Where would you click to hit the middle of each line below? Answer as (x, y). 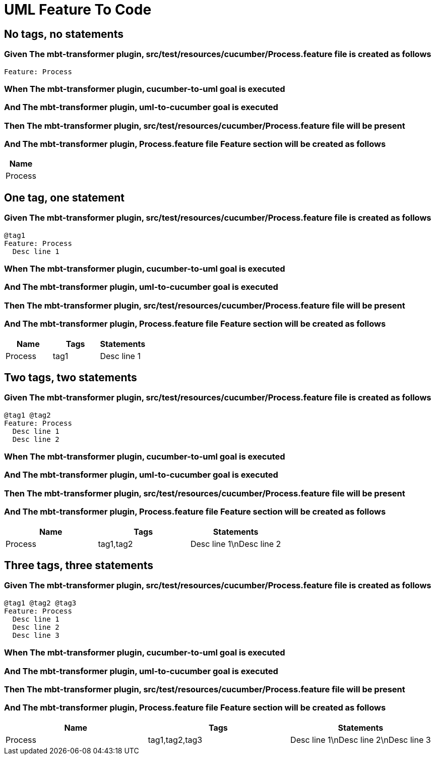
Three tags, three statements (79, 566)
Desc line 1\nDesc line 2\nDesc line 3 (361, 740)
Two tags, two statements (71, 377)
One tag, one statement (64, 197)
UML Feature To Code (78, 10)
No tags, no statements (64, 34)
